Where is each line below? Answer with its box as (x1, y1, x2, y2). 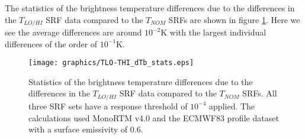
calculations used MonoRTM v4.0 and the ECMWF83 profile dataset (28, 111, 279, 124)
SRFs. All (242, 87, 277, 99)
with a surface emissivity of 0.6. (28, 123, 143, 135)
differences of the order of (5, 37, 98, 50)
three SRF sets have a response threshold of (28, 99, 188, 112)
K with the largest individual (160, 26, 267, 38)
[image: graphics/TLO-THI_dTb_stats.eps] (28, 59, 194, 67)
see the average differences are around (5, 26, 142, 38)
